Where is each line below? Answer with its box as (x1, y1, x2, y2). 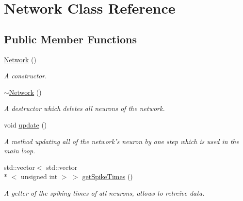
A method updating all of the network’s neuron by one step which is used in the (4, 136, 239, 146)
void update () (4, 119, 47, 129)
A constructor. (4, 71, 47, 81)
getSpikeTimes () (82, 171, 133, 182)
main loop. (4, 146, 35, 156)
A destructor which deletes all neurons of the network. (4, 103, 165, 113)
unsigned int (20, 171, 58, 182)
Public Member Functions (4, 31, 137, 46)
